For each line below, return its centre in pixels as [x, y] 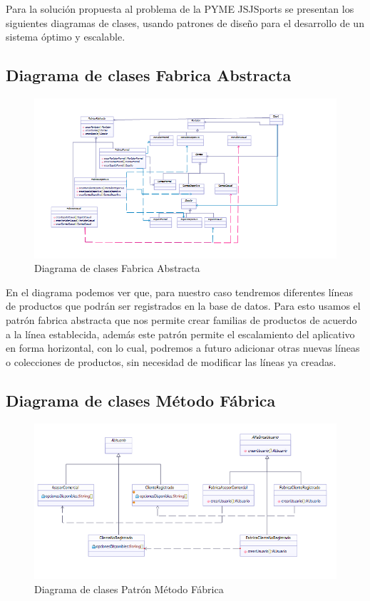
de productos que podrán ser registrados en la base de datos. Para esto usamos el [183, 306]
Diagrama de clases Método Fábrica [141, 400]
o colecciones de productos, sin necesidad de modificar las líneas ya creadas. [171, 361]
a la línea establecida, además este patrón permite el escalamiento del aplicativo [180, 334]
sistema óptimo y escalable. [66, 37]
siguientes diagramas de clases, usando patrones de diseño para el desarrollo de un [185, 22]
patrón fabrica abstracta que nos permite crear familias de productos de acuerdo [181, 320]
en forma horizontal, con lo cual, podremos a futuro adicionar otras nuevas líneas [183, 348]
